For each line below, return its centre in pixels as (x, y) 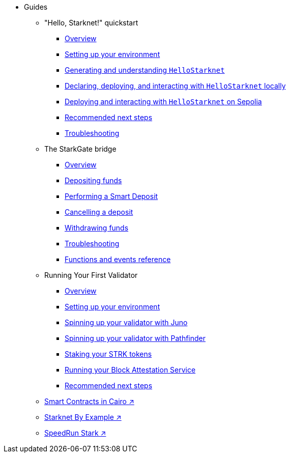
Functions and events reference (118, 259)
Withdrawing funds (97, 228)
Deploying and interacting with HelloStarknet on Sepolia (163, 102)
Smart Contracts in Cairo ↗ (89, 401)
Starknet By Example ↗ (83, 417)
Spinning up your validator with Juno (126, 322)
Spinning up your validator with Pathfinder (135, 338)
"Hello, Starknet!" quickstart (91, 23)
